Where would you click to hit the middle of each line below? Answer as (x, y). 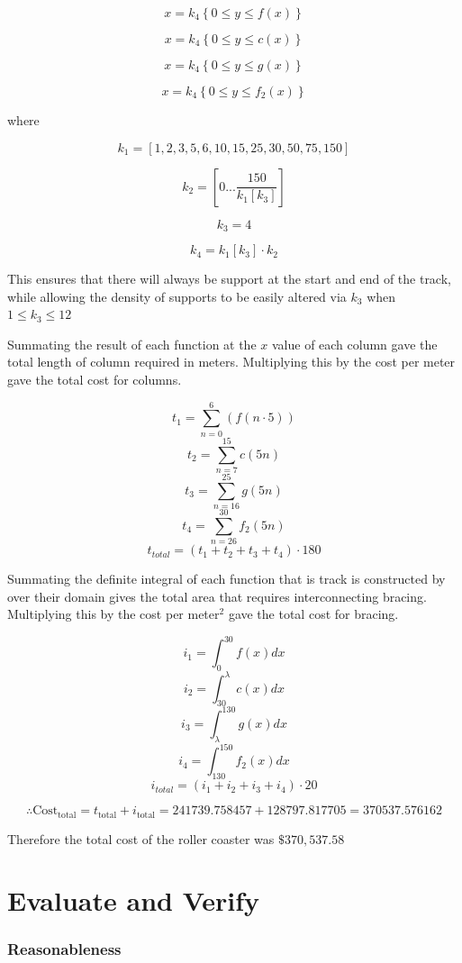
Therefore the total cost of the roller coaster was (141, 838)
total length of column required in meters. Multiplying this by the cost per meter (231, 362)
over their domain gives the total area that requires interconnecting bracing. (217, 596)
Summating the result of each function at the (132, 344)
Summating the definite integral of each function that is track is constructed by (226, 579)
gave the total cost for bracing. (313, 614)
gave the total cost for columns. (95, 380)
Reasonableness (64, 949)
